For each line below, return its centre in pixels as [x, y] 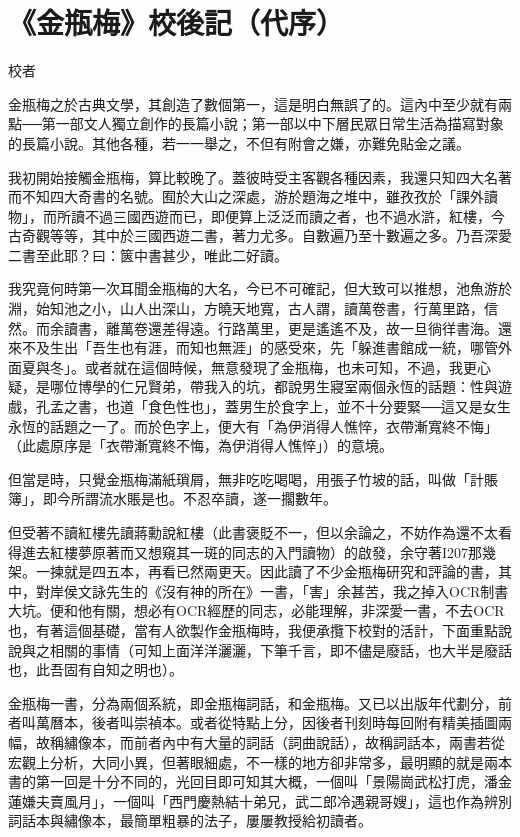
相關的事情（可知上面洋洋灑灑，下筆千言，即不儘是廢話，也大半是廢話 [280, 649]
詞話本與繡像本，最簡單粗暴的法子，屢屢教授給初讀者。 [190, 820]
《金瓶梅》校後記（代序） [176, 22]
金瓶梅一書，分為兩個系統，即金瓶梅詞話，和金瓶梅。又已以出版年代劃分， [253, 702]
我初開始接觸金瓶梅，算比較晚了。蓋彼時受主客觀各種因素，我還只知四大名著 [260, 176]
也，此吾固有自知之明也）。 [95, 669]
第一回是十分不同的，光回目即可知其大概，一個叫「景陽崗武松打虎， [259, 781]
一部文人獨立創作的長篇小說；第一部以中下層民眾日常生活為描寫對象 [279, 123]
